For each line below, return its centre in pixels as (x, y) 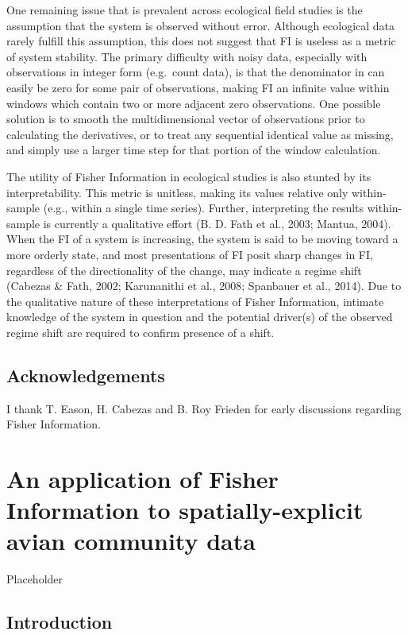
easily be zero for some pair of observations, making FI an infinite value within (198, 87)
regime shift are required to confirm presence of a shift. (140, 332)
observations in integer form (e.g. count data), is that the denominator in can (196, 72)
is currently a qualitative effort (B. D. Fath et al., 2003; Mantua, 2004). (217, 223)
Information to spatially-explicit (185, 510)
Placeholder (35, 579)
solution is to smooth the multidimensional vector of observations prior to (186, 119)
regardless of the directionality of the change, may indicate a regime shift (184, 270)
